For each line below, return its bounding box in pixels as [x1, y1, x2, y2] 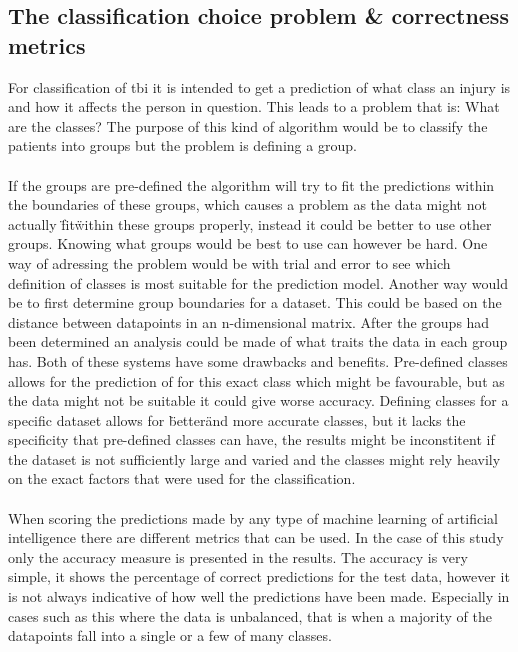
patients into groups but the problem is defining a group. [8, 135, 357, 156]
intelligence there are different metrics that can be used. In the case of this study [8, 527, 504, 548]
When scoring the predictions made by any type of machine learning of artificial [8, 507, 498, 528]
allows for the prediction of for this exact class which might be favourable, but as [8, 370, 505, 391]
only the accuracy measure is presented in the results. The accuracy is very [8, 546, 468, 567]
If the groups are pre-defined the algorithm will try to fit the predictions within [8, 174, 495, 195]
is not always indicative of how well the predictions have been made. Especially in [8, 586, 510, 607]
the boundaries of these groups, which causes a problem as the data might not [8, 194, 487, 215]
